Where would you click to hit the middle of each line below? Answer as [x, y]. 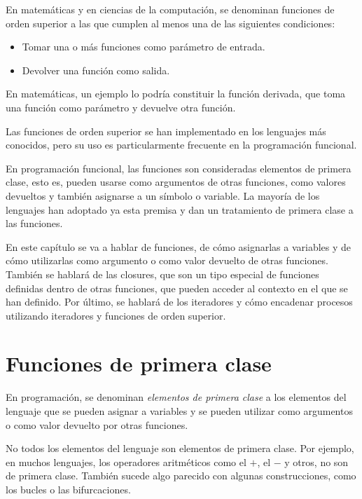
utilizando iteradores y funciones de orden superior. [116, 315]
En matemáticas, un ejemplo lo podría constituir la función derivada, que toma [176, 94]
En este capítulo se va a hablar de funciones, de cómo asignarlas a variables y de [179, 246]
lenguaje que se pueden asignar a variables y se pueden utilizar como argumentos [179, 411]
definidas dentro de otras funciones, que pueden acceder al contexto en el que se [177, 288]
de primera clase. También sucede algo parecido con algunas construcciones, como [181, 476]
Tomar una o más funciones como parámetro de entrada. [144, 47]
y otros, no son [316, 462]
